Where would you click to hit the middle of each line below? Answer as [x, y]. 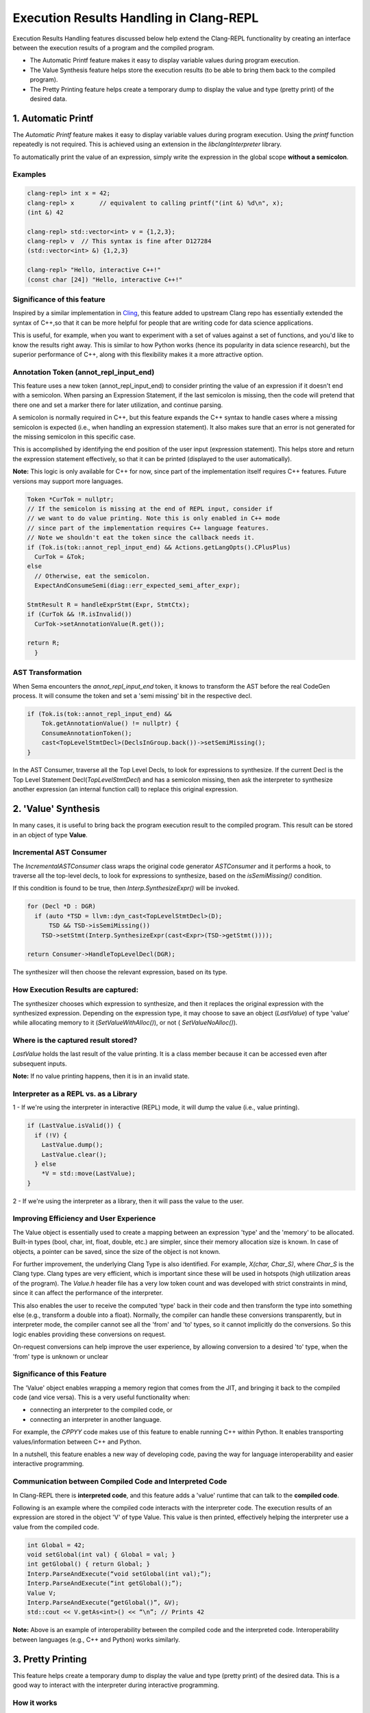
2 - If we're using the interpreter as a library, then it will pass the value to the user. [128, 1201]
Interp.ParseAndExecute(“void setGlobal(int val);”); [119, 1574]
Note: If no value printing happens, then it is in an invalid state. [101, 1076]
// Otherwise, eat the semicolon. [92, 576]
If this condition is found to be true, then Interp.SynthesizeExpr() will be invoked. [126, 888]
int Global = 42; [56, 1545]
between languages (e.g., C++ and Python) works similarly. [97, 1639]
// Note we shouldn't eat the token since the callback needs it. [141, 538]
